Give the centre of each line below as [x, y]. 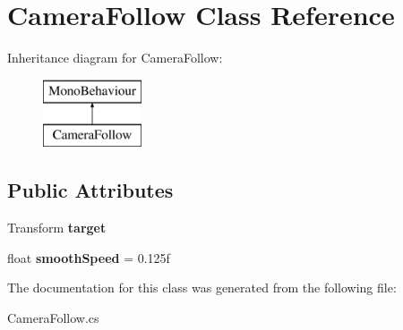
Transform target [57, 228]
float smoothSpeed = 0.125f [89, 257]
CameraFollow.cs [53, 317]
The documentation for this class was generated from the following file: [202, 288]
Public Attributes [90, 190]
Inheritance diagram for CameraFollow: [115, 58]
